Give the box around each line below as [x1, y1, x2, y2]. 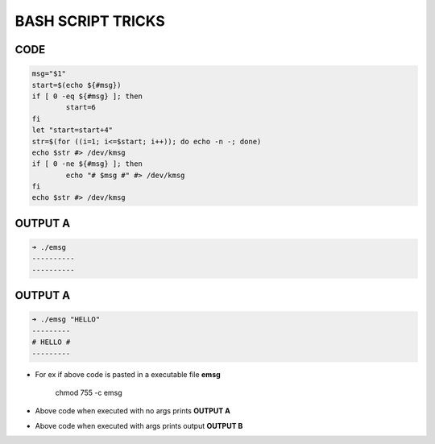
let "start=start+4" [31, 126, 113, 135]
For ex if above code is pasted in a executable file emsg [35, 369, 221, 379]
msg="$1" [31, 69, 67, 78]
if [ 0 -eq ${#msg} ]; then [31, 91, 143, 101]
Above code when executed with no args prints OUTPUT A [35, 406, 231, 416]
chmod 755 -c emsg [55, 388, 122, 397]
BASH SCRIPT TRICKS [14, 12, 165, 30]
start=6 [65, 103, 97, 112]
